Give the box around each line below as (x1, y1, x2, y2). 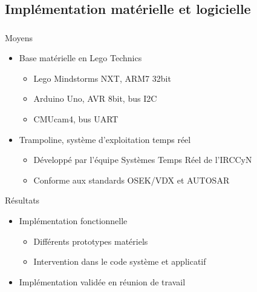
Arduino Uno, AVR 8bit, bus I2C (33, 92, 157, 105)
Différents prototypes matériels (33, 234, 148, 247)
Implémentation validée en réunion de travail (19, 275, 186, 288)
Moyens (5, 31, 33, 44)
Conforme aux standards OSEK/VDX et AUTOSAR (33, 173, 230, 186)
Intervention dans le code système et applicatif (33, 255, 206, 268)
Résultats (5, 194, 40, 207)
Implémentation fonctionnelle (19, 214, 128, 227)
